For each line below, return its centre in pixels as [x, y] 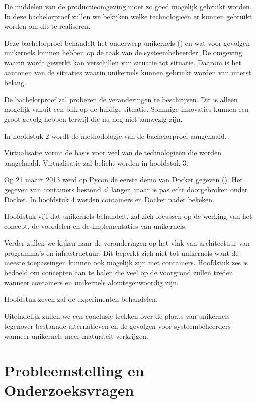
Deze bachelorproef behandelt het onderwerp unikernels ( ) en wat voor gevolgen [127, 43]
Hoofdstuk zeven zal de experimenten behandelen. [81, 299]
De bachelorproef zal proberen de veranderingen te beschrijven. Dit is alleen [121, 99]
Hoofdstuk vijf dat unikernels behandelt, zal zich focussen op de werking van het [128, 216]
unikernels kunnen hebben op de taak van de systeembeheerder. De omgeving [123, 53]
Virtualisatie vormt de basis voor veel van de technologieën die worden [113, 153]
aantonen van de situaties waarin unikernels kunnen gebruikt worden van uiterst [128, 72]
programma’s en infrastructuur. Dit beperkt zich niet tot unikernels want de [121, 252]
